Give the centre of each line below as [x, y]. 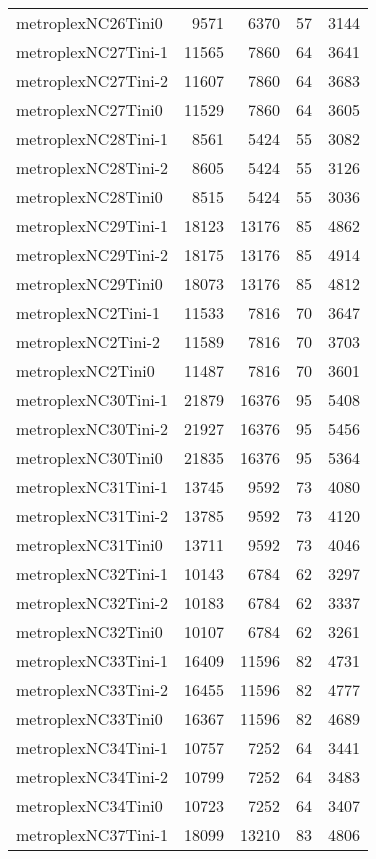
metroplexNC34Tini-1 [92, 747]
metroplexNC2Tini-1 [88, 312]
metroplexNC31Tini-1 [92, 486]
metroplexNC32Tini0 [89, 631]
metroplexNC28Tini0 [89, 196]
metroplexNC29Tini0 [89, 283]
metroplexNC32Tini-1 [92, 573]
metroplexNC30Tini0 [89, 457]
